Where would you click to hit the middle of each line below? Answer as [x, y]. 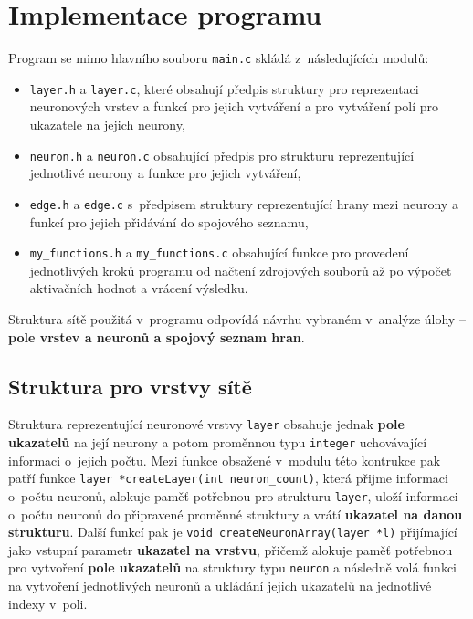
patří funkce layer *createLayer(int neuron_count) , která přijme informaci [228, 478]
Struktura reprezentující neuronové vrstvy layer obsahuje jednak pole [206, 424]
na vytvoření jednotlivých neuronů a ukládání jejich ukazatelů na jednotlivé [220, 586]
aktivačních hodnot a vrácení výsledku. [139, 288]
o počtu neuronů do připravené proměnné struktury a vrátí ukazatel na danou [236, 514]
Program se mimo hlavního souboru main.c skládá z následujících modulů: [219, 58]
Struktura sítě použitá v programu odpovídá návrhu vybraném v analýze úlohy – [237, 318]
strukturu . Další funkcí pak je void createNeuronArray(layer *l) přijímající [233, 532]
